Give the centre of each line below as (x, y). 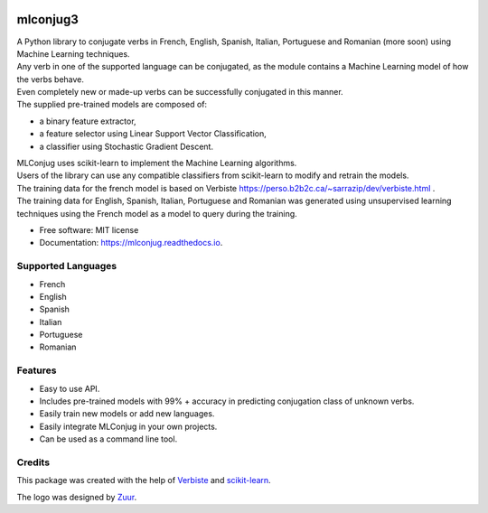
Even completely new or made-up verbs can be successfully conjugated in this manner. (180, 92)
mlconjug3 (47, 19)
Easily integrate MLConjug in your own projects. (128, 426)
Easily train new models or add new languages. (127, 414)
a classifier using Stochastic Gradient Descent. (127, 146)
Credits (33, 462)
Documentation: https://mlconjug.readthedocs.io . (131, 243)
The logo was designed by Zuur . (77, 497)
